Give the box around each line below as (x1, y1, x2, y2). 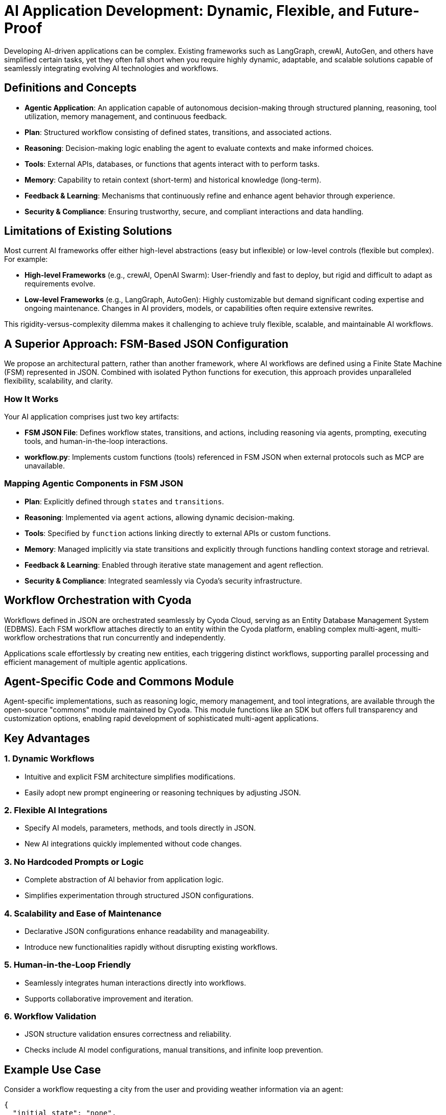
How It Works (4, 393, 59, 404)
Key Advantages (4, 731, 90, 745)
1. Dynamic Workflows (4, 753, 95, 764)
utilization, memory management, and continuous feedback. (25, 111, 227, 121)
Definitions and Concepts (4, 81, 137, 95)
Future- (368, 2, 420, 19)
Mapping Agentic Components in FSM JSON (4, 478, 183, 489)
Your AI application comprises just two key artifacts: (4, 412, 179, 421)
